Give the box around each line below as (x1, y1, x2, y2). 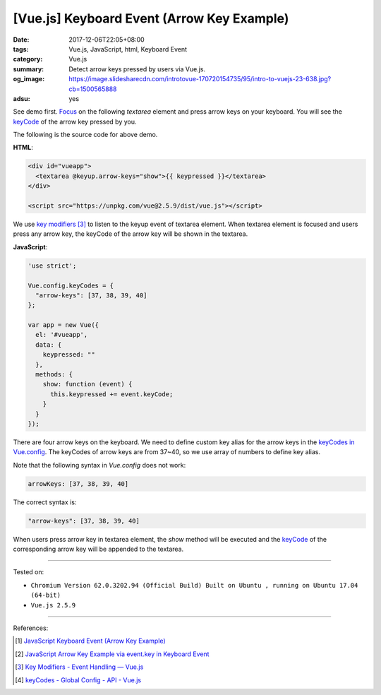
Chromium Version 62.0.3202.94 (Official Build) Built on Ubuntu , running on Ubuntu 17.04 (30, 581, 358, 589)
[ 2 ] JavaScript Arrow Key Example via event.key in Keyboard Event (15, 650, 210, 658)
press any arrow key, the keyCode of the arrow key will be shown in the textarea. (13, 230, 248, 238)
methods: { (35, 371, 73, 379)
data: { (35, 340, 62, 349)
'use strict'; (28, 261, 77, 270)
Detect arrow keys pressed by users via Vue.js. (68, 64, 206, 73)
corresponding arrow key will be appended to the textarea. (13, 545, 184, 554)
